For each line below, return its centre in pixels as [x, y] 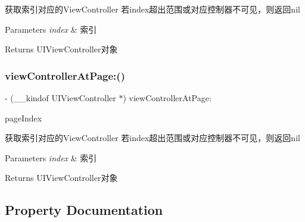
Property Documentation [84, 210]
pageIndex [24, 118]
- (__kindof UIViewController [60, 98]
